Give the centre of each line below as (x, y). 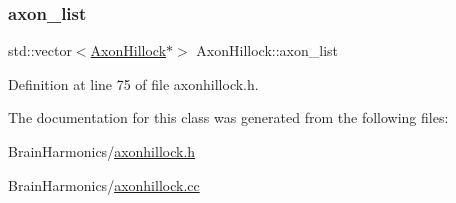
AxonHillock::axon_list (267, 50)
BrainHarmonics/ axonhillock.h (102, 151)
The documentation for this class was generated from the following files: (228, 117)
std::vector (40, 50)
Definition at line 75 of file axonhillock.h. (133, 83)
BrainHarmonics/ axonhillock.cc (104, 184)
